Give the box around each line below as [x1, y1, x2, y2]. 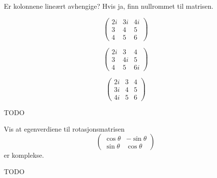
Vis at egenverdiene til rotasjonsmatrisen [4, 123, 125, 133]
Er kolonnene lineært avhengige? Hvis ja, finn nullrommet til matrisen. [4, 1, 214, 11]
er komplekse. [4, 150, 44, 160]
